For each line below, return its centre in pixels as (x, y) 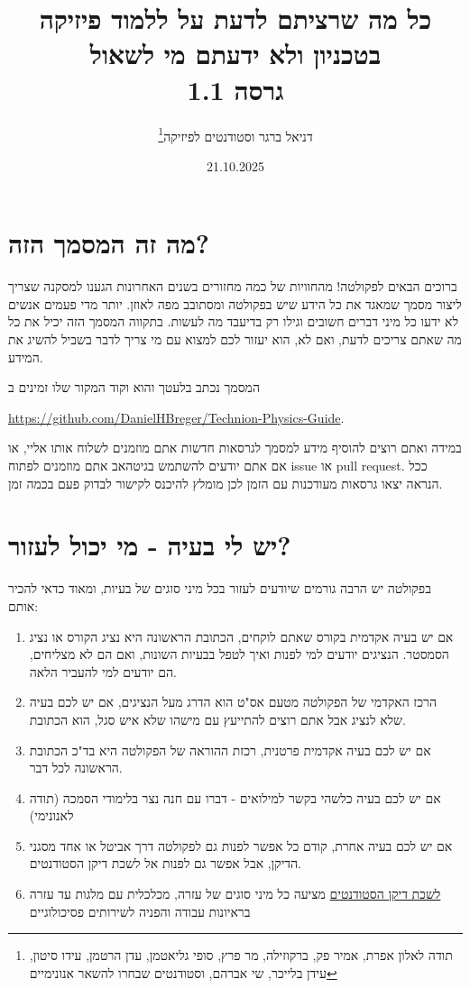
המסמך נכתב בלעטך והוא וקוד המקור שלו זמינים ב (134, 387)
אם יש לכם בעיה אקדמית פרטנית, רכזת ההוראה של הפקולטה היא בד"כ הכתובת (230, 750)
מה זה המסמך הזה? (109, 243)
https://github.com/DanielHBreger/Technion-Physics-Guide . (176, 417)
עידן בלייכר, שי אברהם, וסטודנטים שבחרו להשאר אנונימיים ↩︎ (183, 972)
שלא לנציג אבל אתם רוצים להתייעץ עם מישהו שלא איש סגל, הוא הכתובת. (217, 719)
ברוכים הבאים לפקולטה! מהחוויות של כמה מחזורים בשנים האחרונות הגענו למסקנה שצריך (233, 286)
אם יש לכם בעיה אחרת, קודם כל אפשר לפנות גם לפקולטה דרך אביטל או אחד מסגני (241, 845)
